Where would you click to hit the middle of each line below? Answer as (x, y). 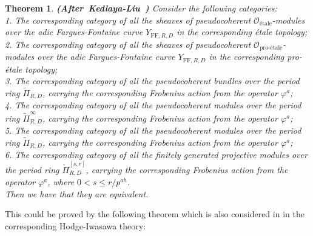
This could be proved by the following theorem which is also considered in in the (155, 214)
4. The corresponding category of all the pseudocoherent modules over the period (153, 105)
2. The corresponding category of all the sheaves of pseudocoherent (128, 44)
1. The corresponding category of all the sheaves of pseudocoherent (128, 20)
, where (61, 182)
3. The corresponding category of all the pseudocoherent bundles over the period (152, 81)
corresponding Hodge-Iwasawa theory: (76, 225)
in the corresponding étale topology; (242, 32)
